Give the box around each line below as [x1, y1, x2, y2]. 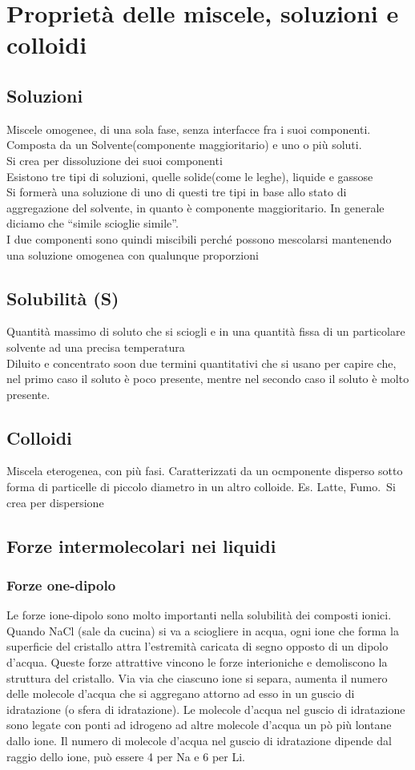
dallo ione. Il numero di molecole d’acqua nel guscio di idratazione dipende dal [6, 732, 392, 749]
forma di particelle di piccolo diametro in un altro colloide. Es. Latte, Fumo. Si [6, 478, 396, 495]
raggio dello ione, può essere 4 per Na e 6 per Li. [6, 748, 245, 764]
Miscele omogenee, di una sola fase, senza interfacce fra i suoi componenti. [6, 120, 371, 137]
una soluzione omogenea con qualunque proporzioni [6, 246, 259, 263]
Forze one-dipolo [6, 574, 116, 595]
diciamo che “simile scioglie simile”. [6, 215, 179, 232]
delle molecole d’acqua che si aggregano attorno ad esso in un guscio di [6, 685, 355, 702]
